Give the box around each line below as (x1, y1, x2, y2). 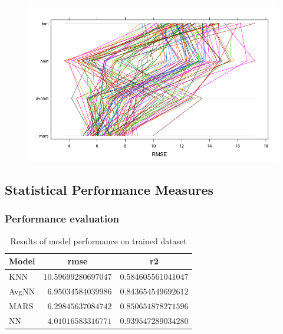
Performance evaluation (5, 211, 119, 226)
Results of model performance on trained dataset (10, 234, 187, 247)
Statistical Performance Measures (5, 180, 214, 198)
